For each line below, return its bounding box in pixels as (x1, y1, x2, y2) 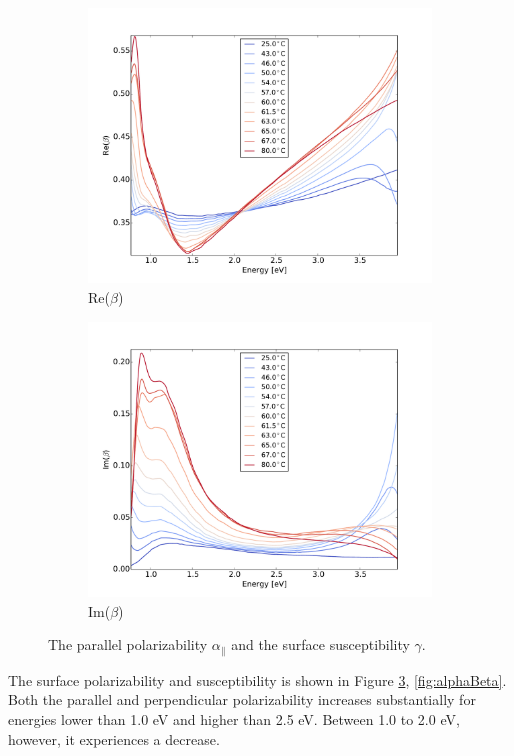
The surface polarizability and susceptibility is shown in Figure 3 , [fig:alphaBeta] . (8, 669, 507, 690)
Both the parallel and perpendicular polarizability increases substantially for (8, 689, 476, 710)
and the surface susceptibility (231, 634, 410, 655)
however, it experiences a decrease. (8, 728, 220, 749)
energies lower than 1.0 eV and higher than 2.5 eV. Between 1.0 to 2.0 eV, (8, 708, 460, 729)
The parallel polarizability (48, 634, 208, 655)
